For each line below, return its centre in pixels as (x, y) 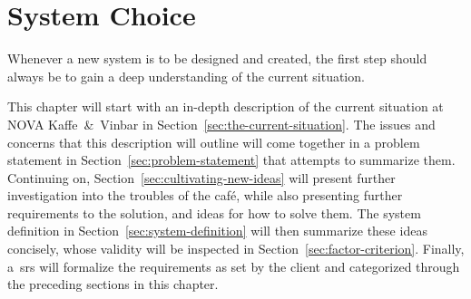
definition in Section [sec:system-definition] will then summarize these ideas (217, 231)
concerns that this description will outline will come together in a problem (214, 142)
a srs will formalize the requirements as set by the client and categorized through (234, 266)
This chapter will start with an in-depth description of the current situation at (226, 106)
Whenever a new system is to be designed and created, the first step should (217, 58)
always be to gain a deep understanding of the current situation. (186, 76)
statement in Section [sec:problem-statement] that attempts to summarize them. (231, 160)
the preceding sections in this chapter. (113, 284)
